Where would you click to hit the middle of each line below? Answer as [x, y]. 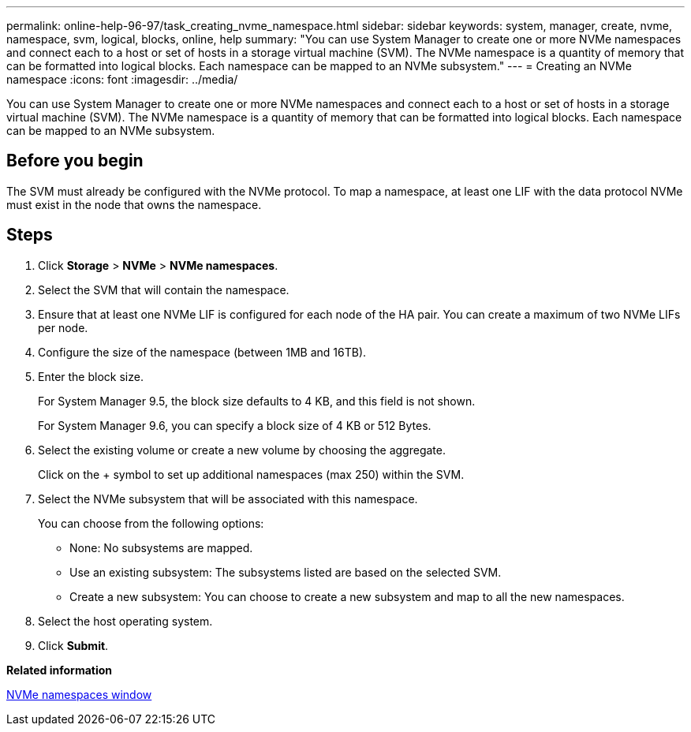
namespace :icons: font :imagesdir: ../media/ [122, 79]
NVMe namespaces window [79, 694]
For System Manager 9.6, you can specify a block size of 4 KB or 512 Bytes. [235, 425]
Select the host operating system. [125, 621]
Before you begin [75, 161]
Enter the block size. [91, 376]
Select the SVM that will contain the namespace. [164, 289]
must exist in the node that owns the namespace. [134, 204]
